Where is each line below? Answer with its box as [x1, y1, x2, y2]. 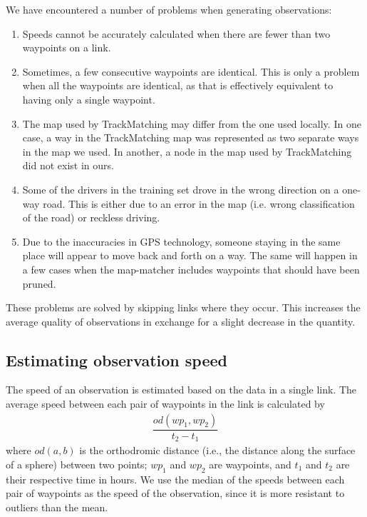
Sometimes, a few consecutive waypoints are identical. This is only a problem [22, 64, 360, 79]
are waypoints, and [209, 456, 291, 471]
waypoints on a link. [22, 40, 111, 55]
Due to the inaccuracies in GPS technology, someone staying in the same [22, 234, 341, 249]
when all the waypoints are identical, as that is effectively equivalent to [22, 78, 334, 93]
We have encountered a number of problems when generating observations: [6, 2, 332, 16]
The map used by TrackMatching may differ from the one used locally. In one [22, 116, 361, 131]
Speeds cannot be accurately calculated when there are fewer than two [22, 26, 331, 41]
